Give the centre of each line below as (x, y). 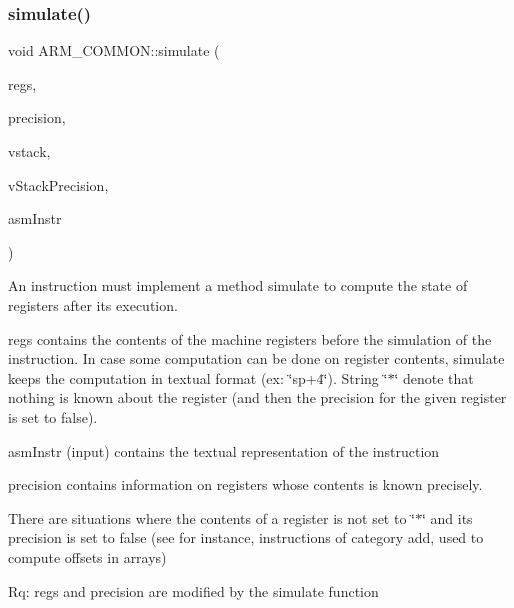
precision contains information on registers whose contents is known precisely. (245, 484)
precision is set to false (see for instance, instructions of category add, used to (246, 537)
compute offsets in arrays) (87, 556)
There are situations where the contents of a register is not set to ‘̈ (211, 517)
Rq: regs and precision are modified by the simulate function (193, 590)
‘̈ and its (447, 517)
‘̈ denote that (434, 377)
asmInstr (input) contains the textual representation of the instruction (224, 450)
